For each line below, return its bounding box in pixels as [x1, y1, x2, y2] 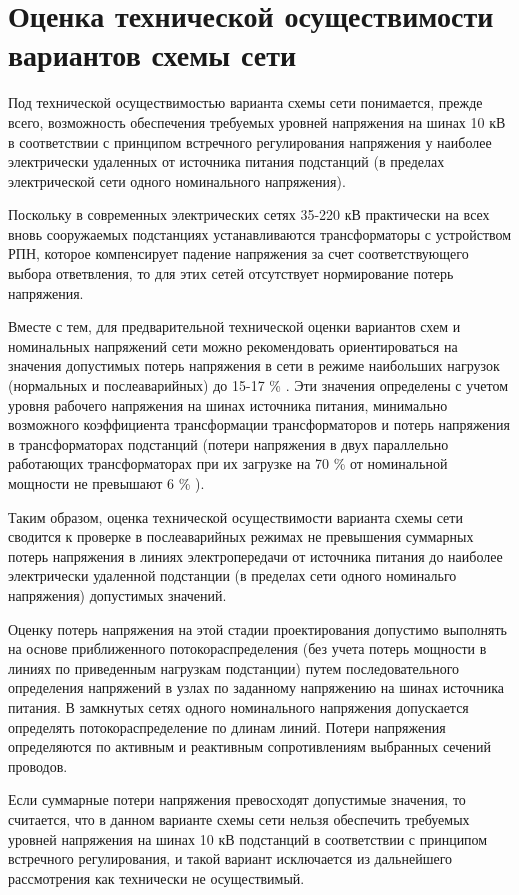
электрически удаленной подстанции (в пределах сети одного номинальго [8, 565, 457, 586]
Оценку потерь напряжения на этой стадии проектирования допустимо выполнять [8, 618, 507, 639]
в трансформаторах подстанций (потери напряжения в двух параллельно [8, 433, 449, 454]
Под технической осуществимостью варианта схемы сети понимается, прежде [8, 92, 483, 113]
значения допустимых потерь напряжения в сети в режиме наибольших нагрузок [8, 355, 500, 376]
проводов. [8, 755, 68, 776]
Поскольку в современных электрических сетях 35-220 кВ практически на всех [8, 204, 490, 225]
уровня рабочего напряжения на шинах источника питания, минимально [8, 394, 448, 415]
